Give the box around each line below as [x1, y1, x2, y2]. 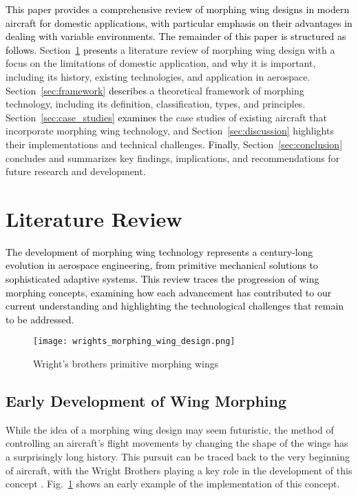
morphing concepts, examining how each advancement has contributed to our [6, 285, 332, 299]
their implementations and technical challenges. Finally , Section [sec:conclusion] [6, 137, 343, 151]
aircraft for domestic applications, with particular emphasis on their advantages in [6, 15, 352, 30]
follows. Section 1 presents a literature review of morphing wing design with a [6, 42, 335, 57]
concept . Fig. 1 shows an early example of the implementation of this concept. [6, 476, 340, 491]
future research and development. [6, 164, 146, 179]
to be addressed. [6, 312, 74, 326]
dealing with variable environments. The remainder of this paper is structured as [6, 29, 346, 43]
